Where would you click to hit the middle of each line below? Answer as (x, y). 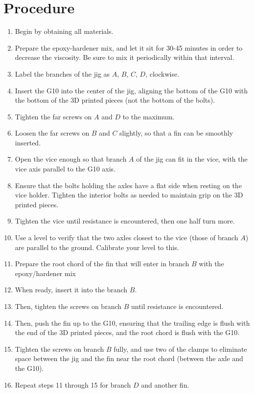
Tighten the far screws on (53, 116)
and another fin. (165, 384)
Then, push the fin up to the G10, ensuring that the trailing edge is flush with (132, 323)
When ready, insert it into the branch (71, 290)
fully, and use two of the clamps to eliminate (180, 349)
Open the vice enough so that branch (71, 159)
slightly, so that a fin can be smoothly (176, 133)
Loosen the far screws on (52, 133)
